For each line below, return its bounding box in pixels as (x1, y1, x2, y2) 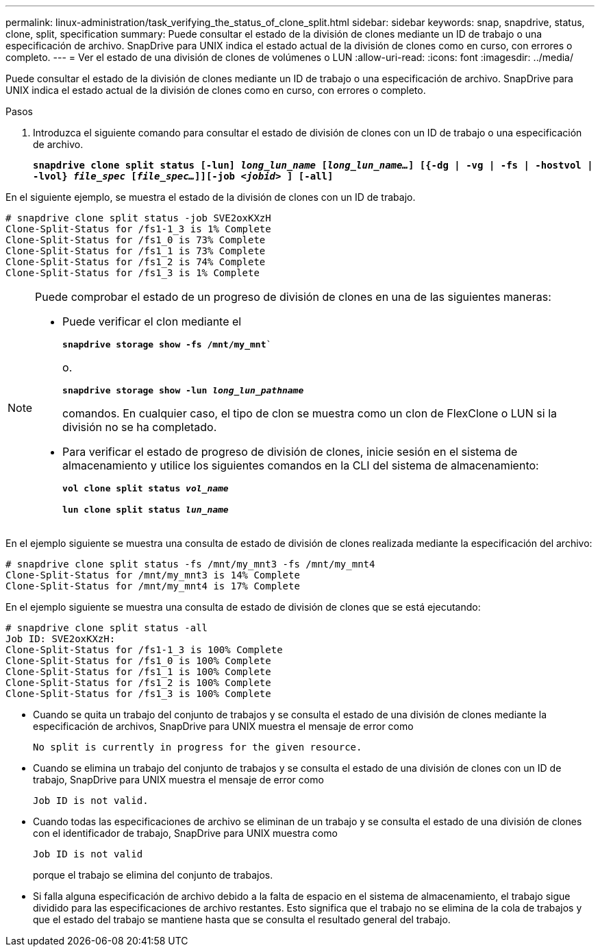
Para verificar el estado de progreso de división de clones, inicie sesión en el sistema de (62, 445, 518, 459)
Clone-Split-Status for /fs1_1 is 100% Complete (5, 666, 271, 677)
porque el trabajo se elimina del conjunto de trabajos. (33, 869, 273, 881)
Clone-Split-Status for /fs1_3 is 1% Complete (5, 267, 260, 278)
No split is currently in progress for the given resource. (33, 742, 362, 753)
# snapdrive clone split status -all (5, 622, 208, 633)
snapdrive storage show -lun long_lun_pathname (62, 385, 304, 395)
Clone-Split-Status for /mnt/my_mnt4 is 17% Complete (5, 581, 300, 591)
